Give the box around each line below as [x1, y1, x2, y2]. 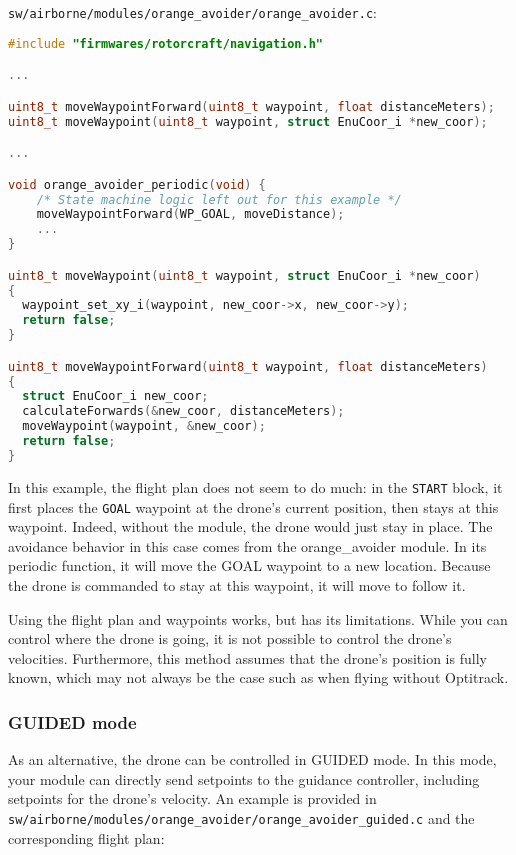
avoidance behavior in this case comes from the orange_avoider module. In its [8, 535, 487, 556]
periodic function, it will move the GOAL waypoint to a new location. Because [8, 555, 491, 576]
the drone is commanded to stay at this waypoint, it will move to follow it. [8, 574, 466, 595]
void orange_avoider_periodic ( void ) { [8, 177, 266, 192]
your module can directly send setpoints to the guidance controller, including [8, 768, 480, 789]
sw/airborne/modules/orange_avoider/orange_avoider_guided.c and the [8, 807, 475, 828]
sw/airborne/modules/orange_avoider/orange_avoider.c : [8, 2, 378, 22]
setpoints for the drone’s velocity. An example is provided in [8, 788, 377, 809]
